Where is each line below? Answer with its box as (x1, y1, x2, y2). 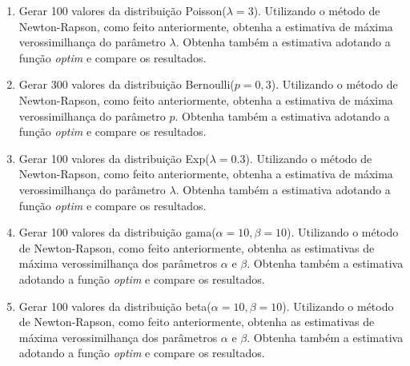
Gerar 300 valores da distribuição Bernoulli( (18, 76, 235, 93)
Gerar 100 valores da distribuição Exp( (18, 149, 210, 166)
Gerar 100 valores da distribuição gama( (18, 224, 216, 241)
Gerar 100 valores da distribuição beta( (18, 297, 211, 314)
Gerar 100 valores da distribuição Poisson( (18, 2, 227, 18)
